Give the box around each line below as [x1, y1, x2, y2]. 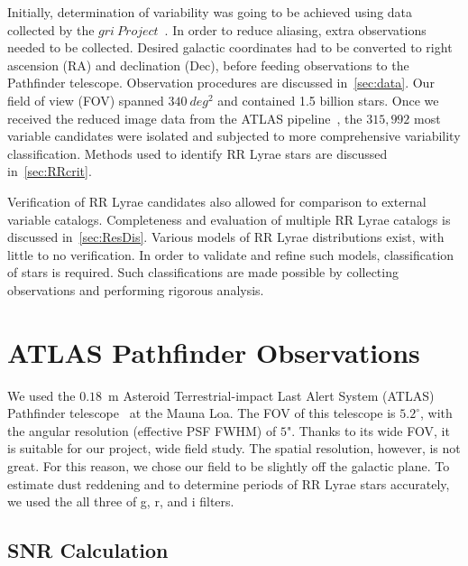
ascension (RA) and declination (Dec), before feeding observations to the [7, 55, 409, 74]
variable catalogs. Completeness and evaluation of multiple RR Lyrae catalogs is [7, 209, 451, 228]
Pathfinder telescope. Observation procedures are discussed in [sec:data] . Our [7, 73, 435, 92]
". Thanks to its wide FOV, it [286, 421, 450, 440]
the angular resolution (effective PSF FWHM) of [7, 421, 277, 440]
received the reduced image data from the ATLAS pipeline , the [7, 108, 362, 127]
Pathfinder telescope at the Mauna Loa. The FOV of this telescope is [7, 404, 396, 422]
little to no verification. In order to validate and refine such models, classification [7, 245, 454, 264]
